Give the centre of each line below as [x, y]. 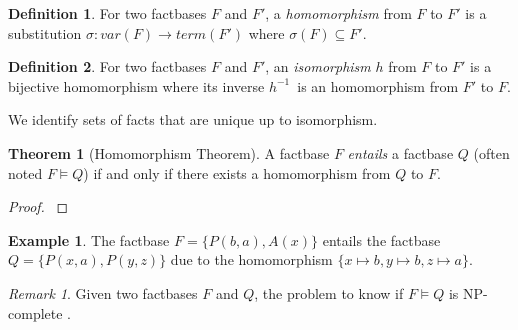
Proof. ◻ [38, 206]
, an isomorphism [318, 66]
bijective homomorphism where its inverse [136, 85]
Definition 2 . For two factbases [107, 66]
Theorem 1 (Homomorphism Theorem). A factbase [169, 152]
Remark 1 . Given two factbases [103, 292]
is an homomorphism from [378, 85]
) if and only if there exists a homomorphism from [237, 172]
